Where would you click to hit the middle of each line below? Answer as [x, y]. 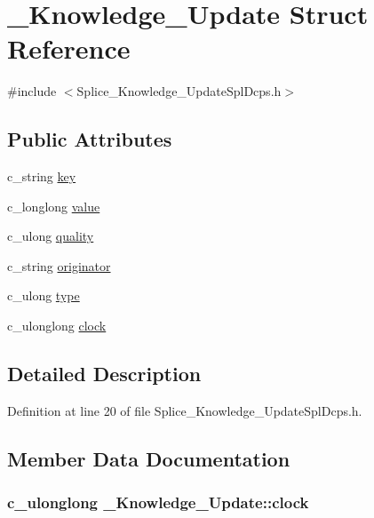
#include [32, 91]
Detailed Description [104, 374]
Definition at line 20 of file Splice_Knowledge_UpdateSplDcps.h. [185, 410]
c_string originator [59, 265]
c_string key [42, 176]
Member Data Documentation [149, 458]
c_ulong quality [51, 236]
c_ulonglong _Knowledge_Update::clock [158, 502]
